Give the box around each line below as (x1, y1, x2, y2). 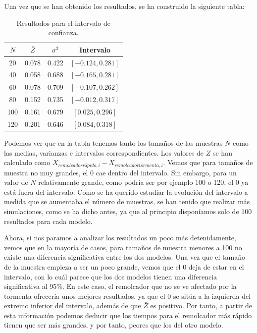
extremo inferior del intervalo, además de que (4, 300, 141, 311)
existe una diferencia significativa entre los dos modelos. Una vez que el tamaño (4, 252, 245, 262)
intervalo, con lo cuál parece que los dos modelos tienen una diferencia (4, 271, 217, 281)
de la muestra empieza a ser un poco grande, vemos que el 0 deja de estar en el (4, 261, 244, 272)
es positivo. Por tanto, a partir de (150, 300, 253, 311)
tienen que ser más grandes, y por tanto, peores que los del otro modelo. (4, 320, 223, 330)
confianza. (48, 27, 79, 38)
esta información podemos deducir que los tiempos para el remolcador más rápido (4, 310, 252, 320)
